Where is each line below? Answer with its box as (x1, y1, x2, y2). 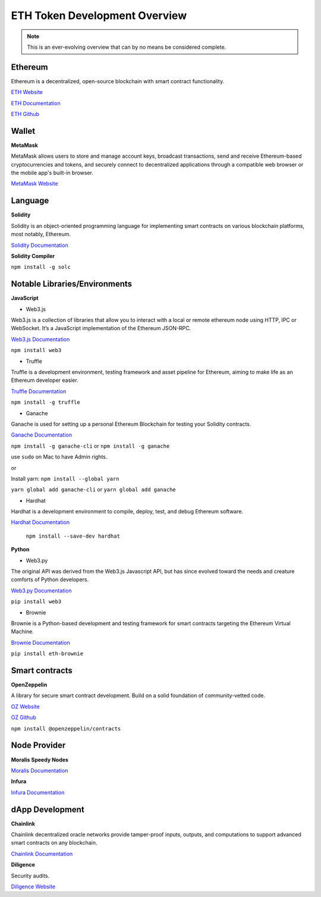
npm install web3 (11, 347, 62, 354)
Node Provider (11, 741, 66, 751)
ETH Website (11, 89, 43, 96)
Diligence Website (11, 883, 56, 890)
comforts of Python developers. (11, 576, 89, 583)
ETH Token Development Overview (11, 9, 187, 22)
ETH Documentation (11, 99, 61, 106)
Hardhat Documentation (11, 519, 70, 526)
